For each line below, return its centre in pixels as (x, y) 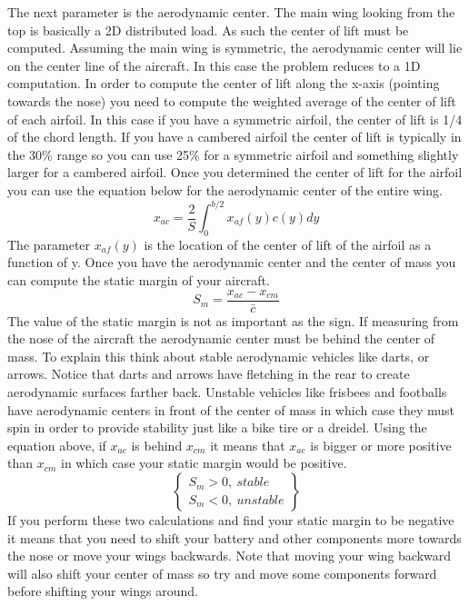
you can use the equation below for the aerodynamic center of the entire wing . (225, 189)
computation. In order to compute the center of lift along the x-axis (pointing (224, 83)
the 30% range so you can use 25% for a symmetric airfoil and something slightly (233, 154)
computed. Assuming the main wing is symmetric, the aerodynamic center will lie (235, 48)
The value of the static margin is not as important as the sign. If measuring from (233, 320)
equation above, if (57, 445)
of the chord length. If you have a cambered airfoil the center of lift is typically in (234, 137)
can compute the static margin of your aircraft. (139, 280)
